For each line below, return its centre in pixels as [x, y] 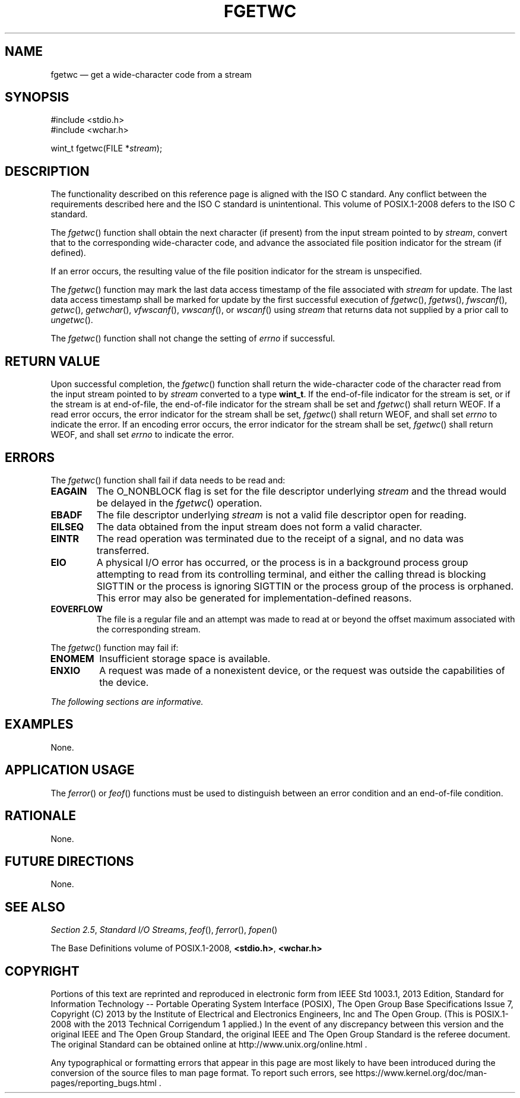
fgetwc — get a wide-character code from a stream [151, 74]
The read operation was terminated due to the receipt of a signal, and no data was [280, 538]
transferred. [123, 550]
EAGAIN [69, 491]
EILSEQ [67, 526]
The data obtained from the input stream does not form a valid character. [259, 526]
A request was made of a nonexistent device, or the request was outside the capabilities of [302, 670]
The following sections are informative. [127, 701]
